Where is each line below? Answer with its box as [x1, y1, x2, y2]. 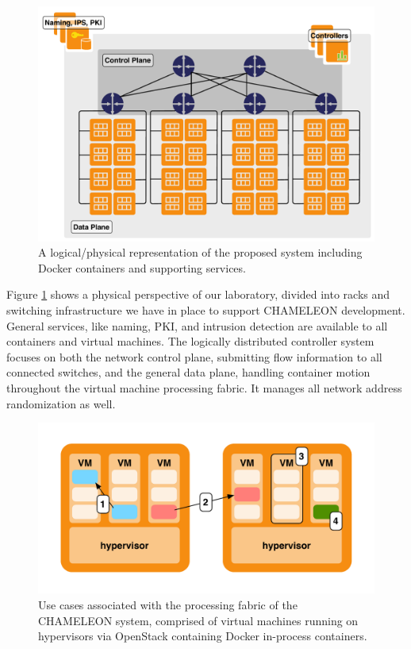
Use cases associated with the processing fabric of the [38, 597, 298, 613]
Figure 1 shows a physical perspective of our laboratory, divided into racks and [6, 286, 390, 303]
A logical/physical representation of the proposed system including [38, 244, 363, 261]
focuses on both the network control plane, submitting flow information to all [6, 348, 382, 365]
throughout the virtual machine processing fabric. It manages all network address [6, 379, 402, 396]
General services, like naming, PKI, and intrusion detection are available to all [6, 317, 388, 334]
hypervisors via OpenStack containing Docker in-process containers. [38, 628, 367, 644]
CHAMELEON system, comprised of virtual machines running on [38, 612, 359, 628]
